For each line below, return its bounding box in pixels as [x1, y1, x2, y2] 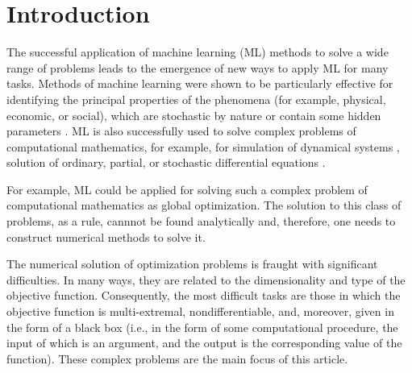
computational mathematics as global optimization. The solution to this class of [6, 197, 402, 213]
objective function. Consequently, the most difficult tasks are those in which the [6, 287, 401, 304]
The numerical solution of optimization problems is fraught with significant [6, 255, 378, 272]
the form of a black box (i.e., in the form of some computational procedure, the [6, 318, 398, 335]
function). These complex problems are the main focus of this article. [6, 350, 348, 367]
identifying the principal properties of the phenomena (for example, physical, [6, 90, 386, 107]
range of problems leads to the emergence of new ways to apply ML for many [6, 59, 389, 76]
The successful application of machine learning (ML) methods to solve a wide [6, 44, 389, 60]
